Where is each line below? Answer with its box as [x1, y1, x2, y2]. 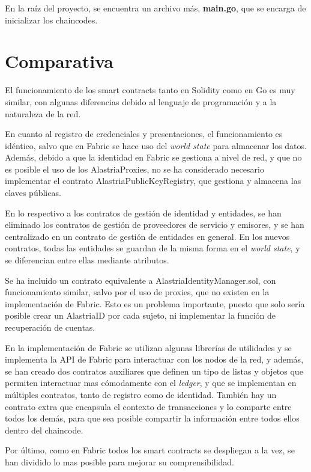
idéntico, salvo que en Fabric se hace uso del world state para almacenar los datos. [5, 139, 307, 152]
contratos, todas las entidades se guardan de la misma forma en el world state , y [5, 242, 300, 254]
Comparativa [5, 49, 113, 73]
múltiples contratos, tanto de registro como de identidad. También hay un [5, 388, 277, 400]
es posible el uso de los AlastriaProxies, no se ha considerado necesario [5, 162, 264, 175]
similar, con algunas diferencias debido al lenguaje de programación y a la [5, 95, 277, 108]
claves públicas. [5, 186, 61, 199]
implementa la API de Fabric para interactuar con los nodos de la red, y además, [5, 353, 304, 366]
